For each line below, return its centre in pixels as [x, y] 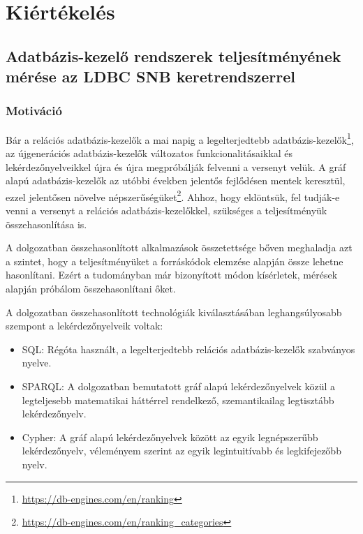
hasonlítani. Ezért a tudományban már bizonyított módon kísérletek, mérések [172, 275]
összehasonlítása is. [46, 224]
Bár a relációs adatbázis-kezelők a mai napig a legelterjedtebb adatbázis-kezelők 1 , [180, 138]
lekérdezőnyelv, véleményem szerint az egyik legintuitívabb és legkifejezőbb [181, 451]
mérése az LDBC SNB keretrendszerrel [151, 76]
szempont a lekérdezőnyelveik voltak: [84, 326]
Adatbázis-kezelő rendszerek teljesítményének [173, 55]
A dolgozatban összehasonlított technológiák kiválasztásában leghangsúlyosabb [174, 312]
